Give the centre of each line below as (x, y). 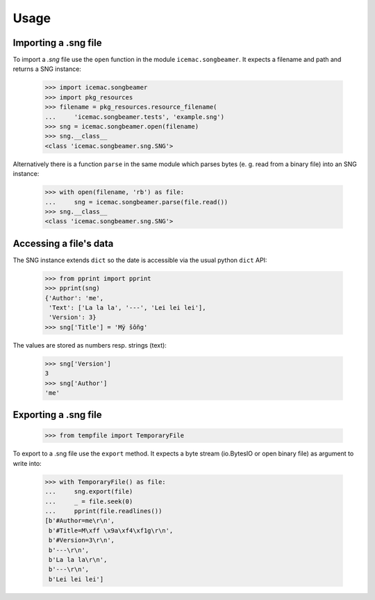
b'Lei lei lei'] (76, 579)
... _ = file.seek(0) (89, 501)
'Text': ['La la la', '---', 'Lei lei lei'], (127, 307)
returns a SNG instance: (47, 69)
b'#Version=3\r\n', (82, 540)
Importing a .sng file (57, 43)
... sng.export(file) (89, 492)
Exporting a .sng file (57, 415)
